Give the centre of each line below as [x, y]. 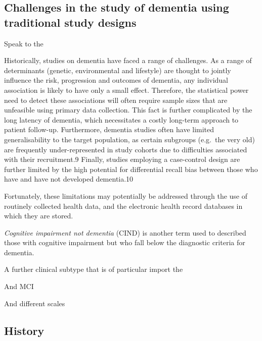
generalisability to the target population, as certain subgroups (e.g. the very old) [129, 139]
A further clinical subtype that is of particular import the [94, 269]
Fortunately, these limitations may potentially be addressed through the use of [126, 195]
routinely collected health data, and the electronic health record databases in [123, 206]
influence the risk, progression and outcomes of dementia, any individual [116, 80]
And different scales [35, 303]
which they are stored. [39, 216]
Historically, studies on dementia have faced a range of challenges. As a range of [128, 60]
